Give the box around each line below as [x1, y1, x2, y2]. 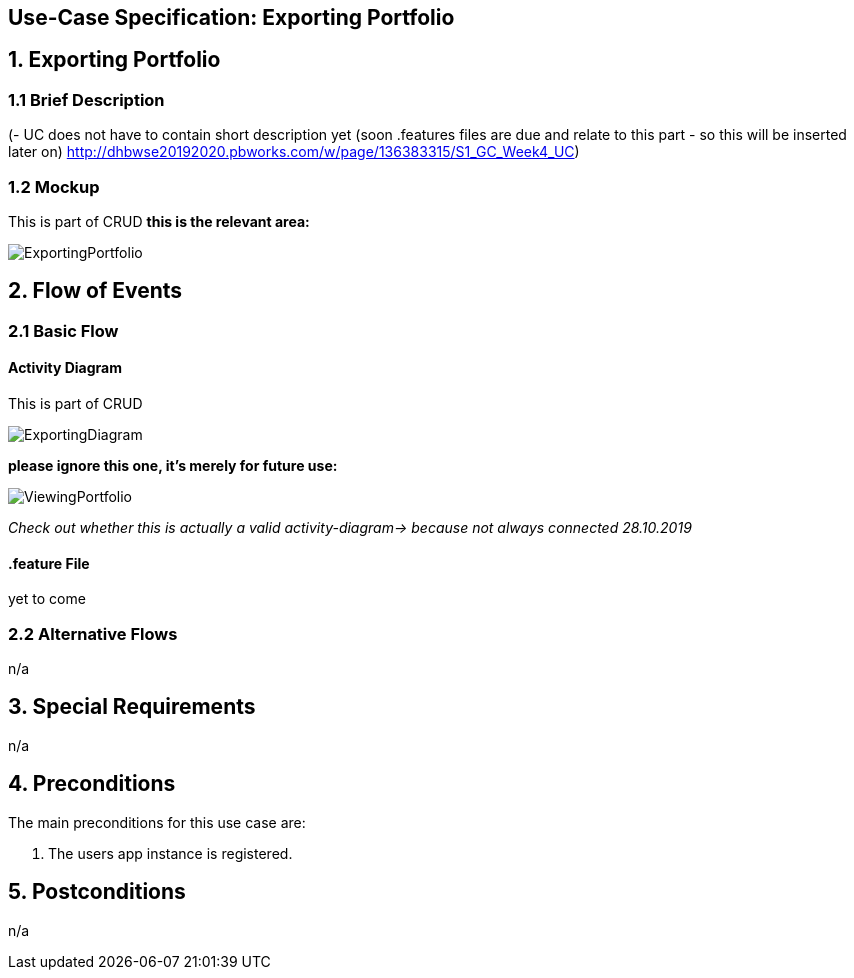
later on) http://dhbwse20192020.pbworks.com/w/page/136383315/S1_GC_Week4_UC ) [8, 143, 580, 161]
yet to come [8, 590, 86, 608]
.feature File [8, 554, 90, 572]
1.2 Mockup [8, 176, 100, 197]
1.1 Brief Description [8, 89, 165, 110]
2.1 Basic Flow [8, 320, 119, 341]
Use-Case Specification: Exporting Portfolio [8, 5, 455, 30]
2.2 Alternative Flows [8, 623, 178, 644]
